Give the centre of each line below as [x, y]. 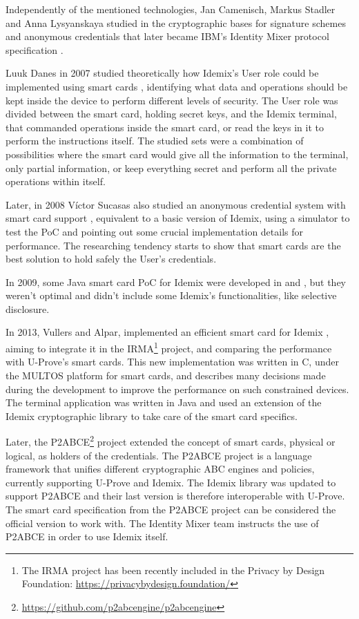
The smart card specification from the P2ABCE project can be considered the [171, 509]
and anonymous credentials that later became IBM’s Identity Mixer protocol [167, 36]
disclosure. [28, 308]
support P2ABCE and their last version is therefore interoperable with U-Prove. [175, 496]
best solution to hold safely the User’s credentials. [111, 259]
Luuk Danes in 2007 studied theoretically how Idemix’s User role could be [162, 73]
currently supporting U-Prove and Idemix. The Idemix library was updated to [171, 482]
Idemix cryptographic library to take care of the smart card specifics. [152, 416]
